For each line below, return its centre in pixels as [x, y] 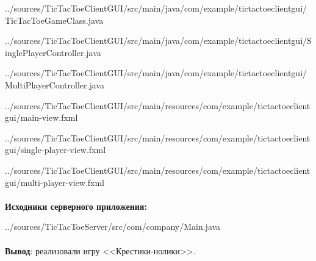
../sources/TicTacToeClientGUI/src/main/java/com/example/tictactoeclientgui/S [158, 41]
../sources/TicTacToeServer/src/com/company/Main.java [113, 227]
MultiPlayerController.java [55, 84]
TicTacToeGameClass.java [54, 20]
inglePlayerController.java [53, 52]
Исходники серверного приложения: [76, 206]
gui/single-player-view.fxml [56, 150]
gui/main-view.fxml [41, 117]
